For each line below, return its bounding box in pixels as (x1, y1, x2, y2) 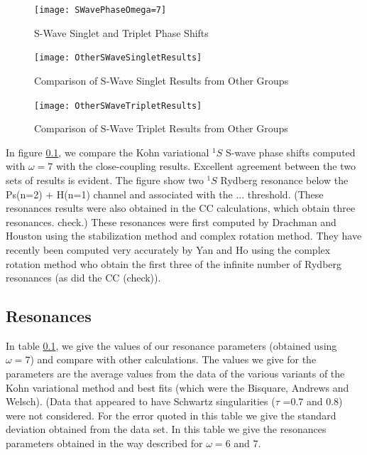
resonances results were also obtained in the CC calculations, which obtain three (6, 200, 356, 215)
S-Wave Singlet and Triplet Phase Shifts (34, 25, 209, 40)
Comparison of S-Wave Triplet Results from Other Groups (34, 121, 288, 136)
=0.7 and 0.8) (283, 394, 343, 409)
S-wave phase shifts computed (225, 144, 356, 159)
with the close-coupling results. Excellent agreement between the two (55, 159, 356, 173)
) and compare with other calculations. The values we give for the (30, 352, 317, 367)
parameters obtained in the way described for (6, 436, 203, 451)
